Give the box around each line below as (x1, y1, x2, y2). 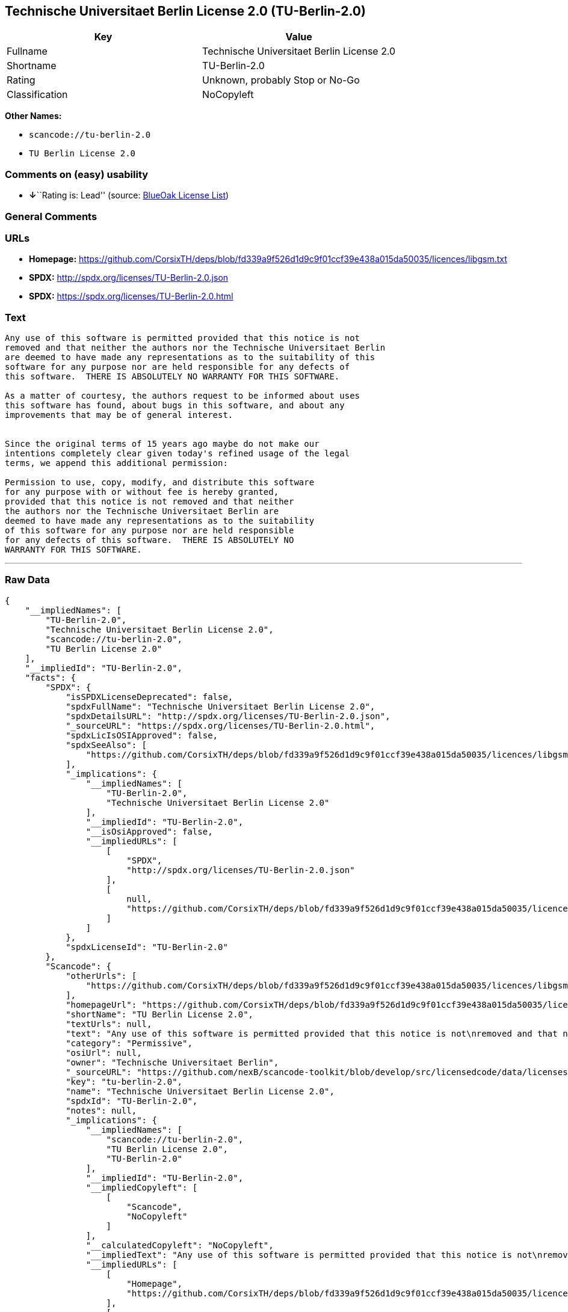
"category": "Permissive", (66, 1038, 193, 1048)
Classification (7, 88, 68, 101)
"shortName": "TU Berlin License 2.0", (66, 1009, 254, 1019)
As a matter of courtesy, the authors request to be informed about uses (5, 391, 360, 401)
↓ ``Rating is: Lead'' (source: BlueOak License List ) (29, 190, 229, 201)
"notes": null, (66, 1105, 137, 1115)
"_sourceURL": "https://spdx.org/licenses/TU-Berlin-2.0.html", (66, 720, 375, 731)
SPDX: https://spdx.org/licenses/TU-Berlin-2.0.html (29, 291, 233, 302)
